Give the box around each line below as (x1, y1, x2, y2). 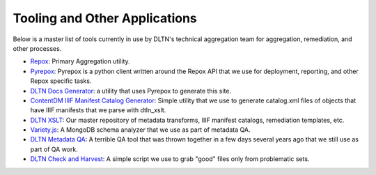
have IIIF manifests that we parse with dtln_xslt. (30, 106, 166, 114)
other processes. (13, 44, 62, 52)
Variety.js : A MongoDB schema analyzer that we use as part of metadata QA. (30, 125, 251, 134)
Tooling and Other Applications (13, 10, 198, 26)
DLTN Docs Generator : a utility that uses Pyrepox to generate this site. (30, 86, 232, 95)
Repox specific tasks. (30, 77, 92, 85)
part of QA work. (30, 145, 78, 153)
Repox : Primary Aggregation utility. (30, 57, 130, 66)
